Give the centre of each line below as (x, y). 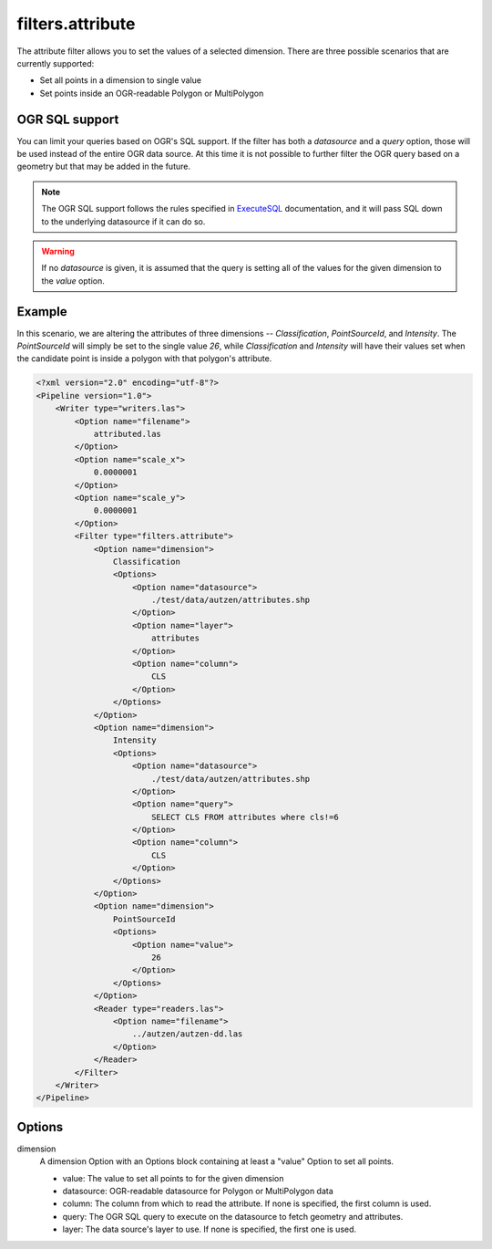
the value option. (73, 281)
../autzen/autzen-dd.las (188, 1034)
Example (42, 312)
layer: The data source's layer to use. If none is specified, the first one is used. (210, 1229)
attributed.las (127, 434)
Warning (58, 251)
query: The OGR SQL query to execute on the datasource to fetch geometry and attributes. (233, 1216)
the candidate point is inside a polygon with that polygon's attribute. (144, 359)
